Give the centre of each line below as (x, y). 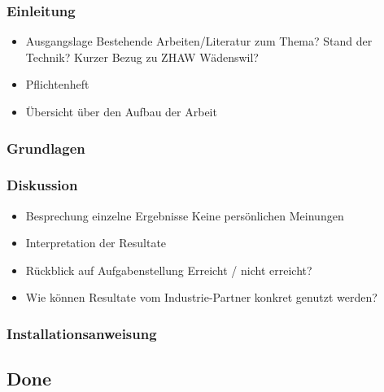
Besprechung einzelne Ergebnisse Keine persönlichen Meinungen (185, 215)
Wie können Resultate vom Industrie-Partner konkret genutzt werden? (201, 297)
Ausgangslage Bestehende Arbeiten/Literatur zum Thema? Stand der (199, 41)
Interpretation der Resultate (96, 243)
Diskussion (42, 185)
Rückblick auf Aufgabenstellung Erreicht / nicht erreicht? (169, 270)
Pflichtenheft (57, 84)
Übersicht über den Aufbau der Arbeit (121, 111)
